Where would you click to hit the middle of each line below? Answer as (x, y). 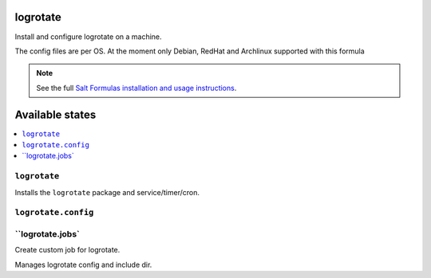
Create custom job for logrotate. (67, 250)
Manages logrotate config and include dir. (83, 264)
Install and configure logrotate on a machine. (89, 37)
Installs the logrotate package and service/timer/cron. (107, 192)
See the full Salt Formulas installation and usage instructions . (136, 88)
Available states (55, 114)
